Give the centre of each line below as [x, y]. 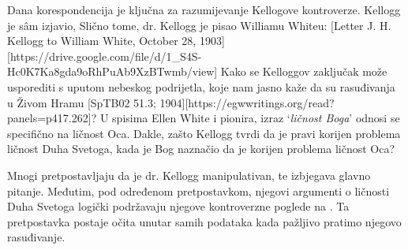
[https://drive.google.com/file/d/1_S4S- [105, 56]
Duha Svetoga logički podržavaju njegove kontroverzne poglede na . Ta [178, 206]
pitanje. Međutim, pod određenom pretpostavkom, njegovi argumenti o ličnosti [198, 190]
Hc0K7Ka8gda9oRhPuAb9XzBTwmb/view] [112, 71]
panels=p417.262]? [52, 118]
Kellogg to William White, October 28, [102, 41]
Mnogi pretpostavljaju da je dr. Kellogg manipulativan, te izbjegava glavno [189, 175]
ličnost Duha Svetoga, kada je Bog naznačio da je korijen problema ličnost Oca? [201, 149]
